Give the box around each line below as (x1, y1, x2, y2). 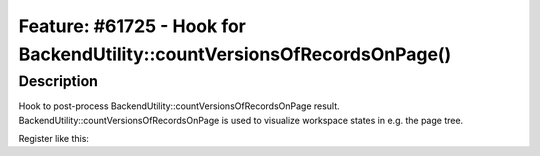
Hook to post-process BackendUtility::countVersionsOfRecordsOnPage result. (18, 100, 340, 112)
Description (18, 72, 99, 90)
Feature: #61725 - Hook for (18, 15, 247, 37)
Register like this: (18, 132, 90, 144)
